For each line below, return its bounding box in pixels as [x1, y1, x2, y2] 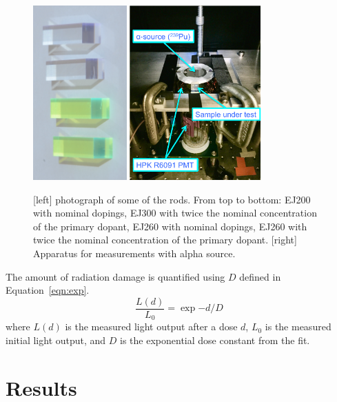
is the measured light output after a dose [65, 319, 238, 334]
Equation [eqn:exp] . [6, 283, 90, 297]
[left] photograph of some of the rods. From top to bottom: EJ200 [33, 192, 311, 206]
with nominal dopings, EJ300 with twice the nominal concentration [33, 205, 317, 220]
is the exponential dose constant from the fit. [120, 332, 310, 347]
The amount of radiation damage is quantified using [6, 269, 225, 283]
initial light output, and [6, 332, 106, 347]
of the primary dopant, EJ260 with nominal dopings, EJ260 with [33, 219, 307, 233]
